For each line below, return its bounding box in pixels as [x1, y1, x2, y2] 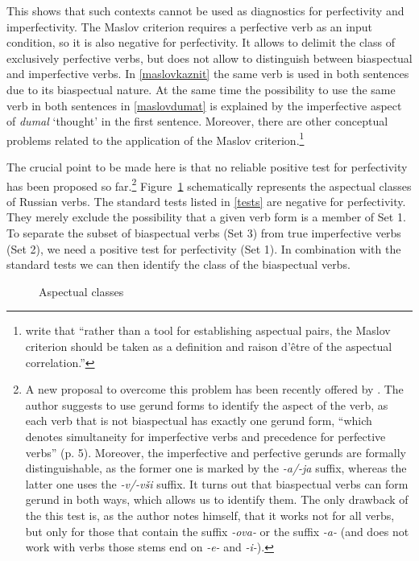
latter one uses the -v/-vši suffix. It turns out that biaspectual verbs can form [25, 475, 409, 492]
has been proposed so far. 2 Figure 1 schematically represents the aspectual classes [6, 175, 412, 194]
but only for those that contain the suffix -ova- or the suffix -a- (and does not [25, 522, 409, 539]
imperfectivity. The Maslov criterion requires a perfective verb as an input [6, 18, 372, 35]
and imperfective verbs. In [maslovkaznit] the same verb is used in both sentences [6, 65, 409, 82]
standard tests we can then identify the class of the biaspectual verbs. [6, 256, 351, 273]
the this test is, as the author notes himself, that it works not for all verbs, [25, 506, 395, 523]
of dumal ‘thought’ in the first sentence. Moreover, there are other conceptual [6, 113, 388, 130]
